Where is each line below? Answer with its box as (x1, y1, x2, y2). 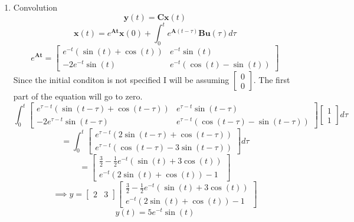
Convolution (13, 1, 58, 13)
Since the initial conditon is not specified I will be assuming (13, 74, 230, 86)
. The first (253, 74, 290, 86)
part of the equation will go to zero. (13, 90, 143, 102)
